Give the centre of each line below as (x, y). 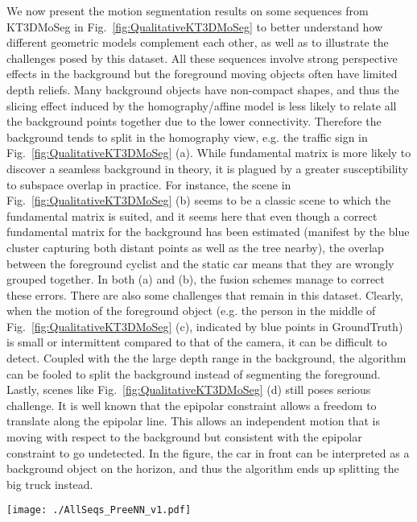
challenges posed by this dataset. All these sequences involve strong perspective (202, 58)
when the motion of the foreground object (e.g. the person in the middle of (191, 311)
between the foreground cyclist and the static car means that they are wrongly (200, 263)
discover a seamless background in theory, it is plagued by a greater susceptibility (207, 168)
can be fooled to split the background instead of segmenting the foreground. (194, 373)
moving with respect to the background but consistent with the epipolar (184, 437)
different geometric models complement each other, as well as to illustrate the (198, 42)
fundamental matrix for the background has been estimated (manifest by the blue (208, 232)
